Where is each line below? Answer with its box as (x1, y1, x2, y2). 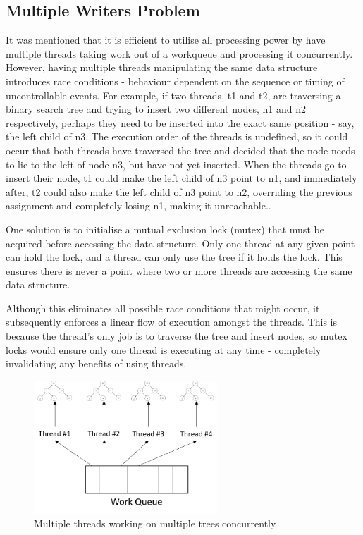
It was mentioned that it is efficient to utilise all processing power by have (6, 32, 326, 47)
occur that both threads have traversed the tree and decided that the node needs (6, 142, 355, 157)
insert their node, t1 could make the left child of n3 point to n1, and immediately (6, 171, 357, 185)
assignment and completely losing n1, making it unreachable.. (6, 198, 271, 213)
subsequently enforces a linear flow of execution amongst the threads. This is (6, 314, 338, 329)
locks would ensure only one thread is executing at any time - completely (6, 342, 321, 357)
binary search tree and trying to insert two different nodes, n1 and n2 (6, 102, 306, 116)
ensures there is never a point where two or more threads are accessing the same (6, 263, 352, 278)
